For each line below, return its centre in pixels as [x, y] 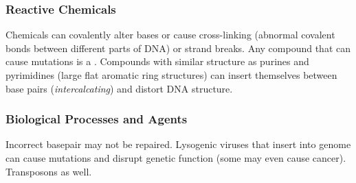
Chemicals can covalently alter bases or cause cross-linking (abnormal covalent [170, 35]
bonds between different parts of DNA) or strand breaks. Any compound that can [178, 48]
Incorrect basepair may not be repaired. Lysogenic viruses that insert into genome [178, 144]
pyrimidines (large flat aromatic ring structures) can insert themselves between [171, 75]
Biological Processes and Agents [97, 119]
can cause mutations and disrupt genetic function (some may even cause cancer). [176, 158]
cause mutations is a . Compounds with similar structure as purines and [157, 61]
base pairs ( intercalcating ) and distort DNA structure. [119, 88]
